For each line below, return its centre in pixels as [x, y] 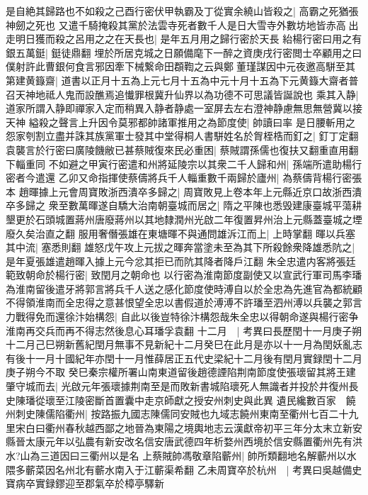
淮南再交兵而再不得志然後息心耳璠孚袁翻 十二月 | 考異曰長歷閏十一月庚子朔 [184, 330]
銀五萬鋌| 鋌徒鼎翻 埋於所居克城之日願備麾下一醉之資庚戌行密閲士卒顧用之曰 [184, 52]
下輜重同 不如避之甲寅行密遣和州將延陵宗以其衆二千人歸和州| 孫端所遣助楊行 [184, 163]
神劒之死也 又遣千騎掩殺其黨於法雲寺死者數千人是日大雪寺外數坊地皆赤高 [176, 24]
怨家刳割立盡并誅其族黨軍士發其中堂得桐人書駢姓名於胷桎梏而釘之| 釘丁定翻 [182, 136]
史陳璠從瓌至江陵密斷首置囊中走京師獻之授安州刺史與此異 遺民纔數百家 [171, 400]
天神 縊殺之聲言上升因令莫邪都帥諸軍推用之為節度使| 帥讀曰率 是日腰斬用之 [180, 122]
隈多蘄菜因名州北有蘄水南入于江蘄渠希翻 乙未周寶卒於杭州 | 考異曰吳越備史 [184, 469]
